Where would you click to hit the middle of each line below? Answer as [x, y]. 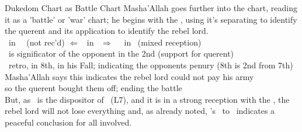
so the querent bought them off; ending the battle [93, 88]
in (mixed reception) [163, 42]
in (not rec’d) [37, 42]
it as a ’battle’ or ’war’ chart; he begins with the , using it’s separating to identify [151, 19]
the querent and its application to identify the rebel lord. [107, 31]
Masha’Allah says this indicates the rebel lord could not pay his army [129, 76]
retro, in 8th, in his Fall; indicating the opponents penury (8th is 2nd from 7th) [151, 65]
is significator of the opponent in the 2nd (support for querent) [121, 53]
